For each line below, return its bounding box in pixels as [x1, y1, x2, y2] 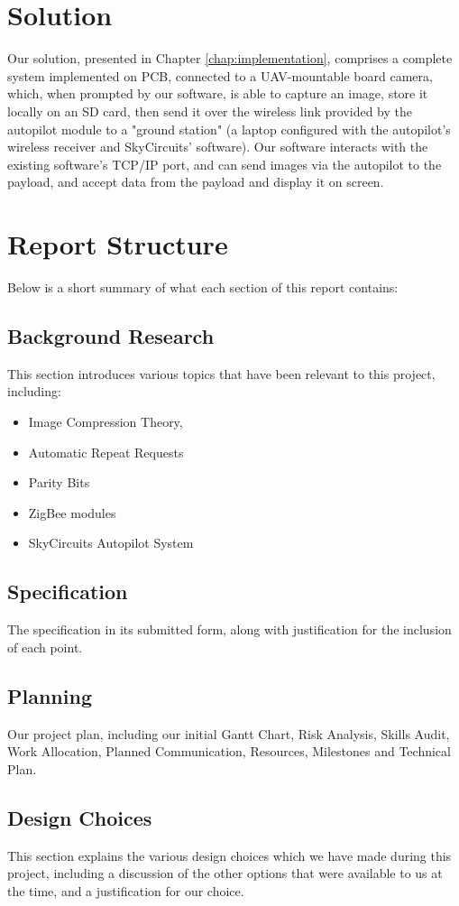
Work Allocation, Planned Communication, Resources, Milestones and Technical [7, 742, 451, 761]
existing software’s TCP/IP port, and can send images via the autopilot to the [7, 154, 442, 173]
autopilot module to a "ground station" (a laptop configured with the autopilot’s [7, 119, 451, 138]
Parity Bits [28, 473, 90, 492]
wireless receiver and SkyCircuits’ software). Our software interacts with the [7, 137, 428, 156]
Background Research [7, 321, 215, 349]
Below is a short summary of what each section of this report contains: [7, 278, 399, 296]
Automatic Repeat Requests [28, 442, 184, 461]
